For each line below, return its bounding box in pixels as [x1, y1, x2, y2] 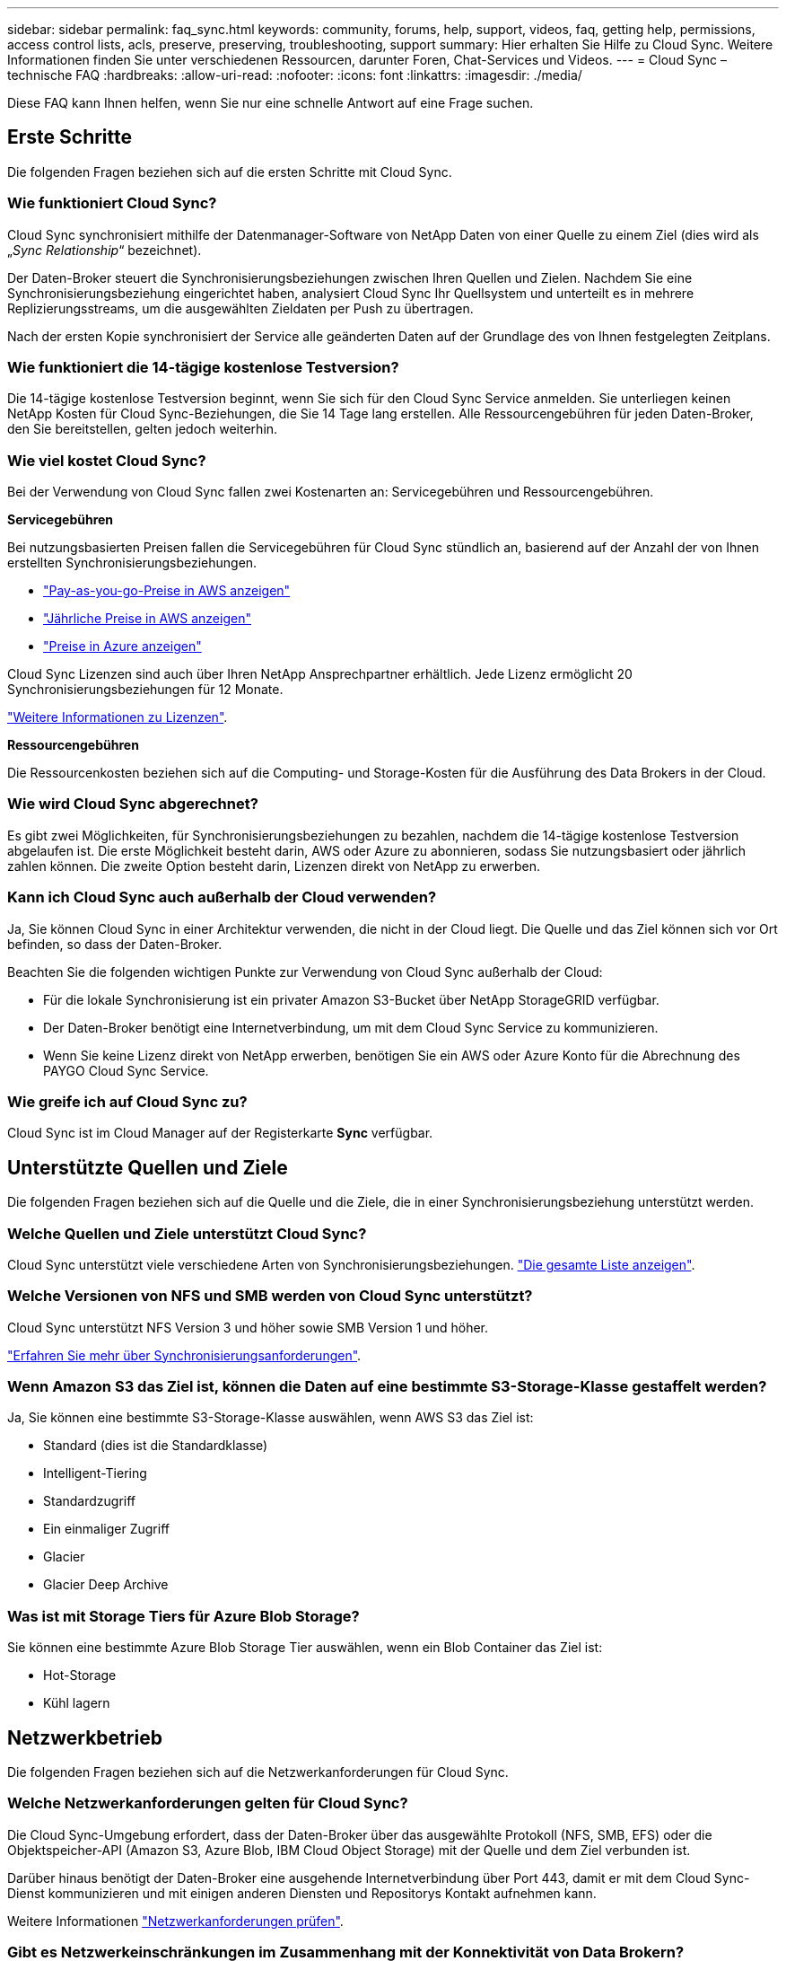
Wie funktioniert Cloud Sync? [7, 194, 217, 213]
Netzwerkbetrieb [7, 1726, 162, 1749]
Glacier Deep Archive [43, 1577, 169, 1593]
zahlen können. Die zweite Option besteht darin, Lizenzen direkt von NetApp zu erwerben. [7, 857, 540, 874]
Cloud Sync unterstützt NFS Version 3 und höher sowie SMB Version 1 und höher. [7, 1319, 489, 1335]
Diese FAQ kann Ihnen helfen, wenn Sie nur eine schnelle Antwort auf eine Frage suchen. [7, 95, 534, 110]
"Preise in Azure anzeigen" [43, 638, 202, 655]
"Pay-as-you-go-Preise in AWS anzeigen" [43, 583, 291, 599]
